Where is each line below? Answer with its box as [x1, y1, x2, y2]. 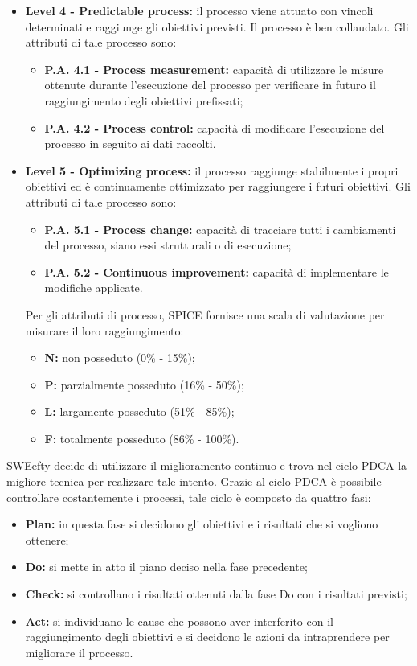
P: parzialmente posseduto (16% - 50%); [44, 376, 244, 393]
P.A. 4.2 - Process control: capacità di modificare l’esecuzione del [44, 119, 385, 136]
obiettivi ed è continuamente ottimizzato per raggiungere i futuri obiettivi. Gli [25, 178, 411, 195]
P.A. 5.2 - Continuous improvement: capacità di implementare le [44, 263, 389, 280]
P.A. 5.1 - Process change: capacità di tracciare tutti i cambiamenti [44, 220, 396, 237]
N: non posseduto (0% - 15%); [44, 349, 195, 366]
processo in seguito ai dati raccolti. [44, 135, 216, 152]
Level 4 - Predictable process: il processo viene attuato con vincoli [25, 2, 374, 18]
